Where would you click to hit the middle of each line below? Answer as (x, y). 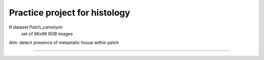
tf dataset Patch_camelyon (36, 27)
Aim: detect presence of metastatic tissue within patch (64, 43)
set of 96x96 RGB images (47, 33)
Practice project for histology (70, 13)
